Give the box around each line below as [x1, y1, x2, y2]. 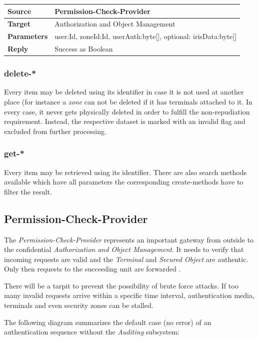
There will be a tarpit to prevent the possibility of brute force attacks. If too [4, 280, 238, 290]
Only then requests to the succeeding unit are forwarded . [4, 263, 181, 274]
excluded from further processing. [4, 125, 106, 136]
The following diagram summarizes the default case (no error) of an [4, 316, 211, 327]
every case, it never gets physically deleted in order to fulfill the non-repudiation [4, 106, 250, 116]
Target [7, 18, 31, 29]
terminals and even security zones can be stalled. [4, 300, 153, 310]
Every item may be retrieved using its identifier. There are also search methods [4, 166, 246, 177]
